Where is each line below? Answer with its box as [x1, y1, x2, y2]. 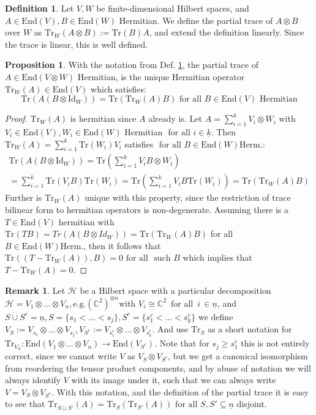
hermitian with [58, 215, 115, 228]
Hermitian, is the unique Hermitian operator [77, 70, 245, 83]
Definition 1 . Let [5, 2, 74, 14]
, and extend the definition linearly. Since [149, 26, 304, 39]
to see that [5, 397, 45, 410]
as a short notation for [208, 323, 292, 335]
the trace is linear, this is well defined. [5, 37, 148, 50]
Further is [5, 191, 42, 204]
